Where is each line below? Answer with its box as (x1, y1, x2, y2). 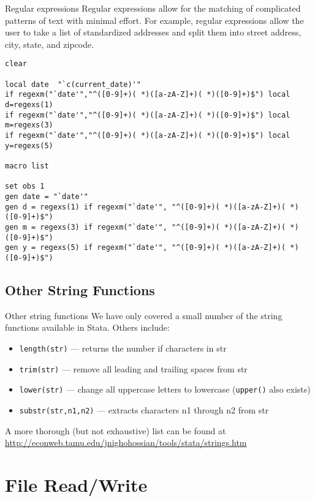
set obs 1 (5, 182, 45, 191)
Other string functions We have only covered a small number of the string (5, 309, 283, 322)
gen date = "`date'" (5, 192, 89, 201)
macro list (5, 161, 49, 170)
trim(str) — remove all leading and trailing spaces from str (19, 362, 248, 375)
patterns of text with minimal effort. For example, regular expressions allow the (5, 13, 304, 26)
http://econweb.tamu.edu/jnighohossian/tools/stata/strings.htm (5, 436, 247, 449)
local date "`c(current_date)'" (5, 80, 141, 89)
